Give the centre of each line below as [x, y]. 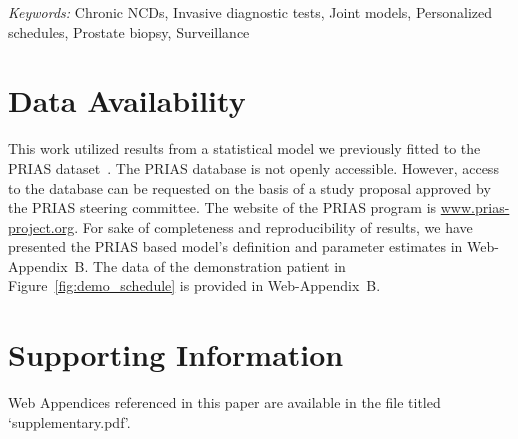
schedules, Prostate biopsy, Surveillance [129, 31]
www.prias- [475, 207]
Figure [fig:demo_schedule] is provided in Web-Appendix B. [194, 285]
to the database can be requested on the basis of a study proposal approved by [249, 187]
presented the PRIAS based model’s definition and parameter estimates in [235, 246]
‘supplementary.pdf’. [69, 421]
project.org [41, 226]
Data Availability [127, 100]
